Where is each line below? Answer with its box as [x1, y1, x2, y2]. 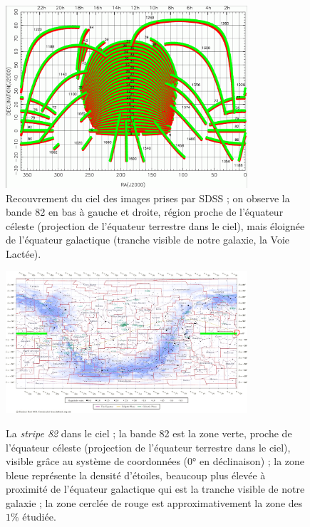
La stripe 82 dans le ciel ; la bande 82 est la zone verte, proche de [6, 425, 292, 440]
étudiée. [22, 509, 56, 524]
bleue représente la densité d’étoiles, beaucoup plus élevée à [6, 467, 266, 482]
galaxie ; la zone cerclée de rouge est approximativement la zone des [6, 495, 303, 510]
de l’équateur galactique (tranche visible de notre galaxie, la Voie [6, 232, 290, 247]
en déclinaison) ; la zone [199, 454, 305, 469]
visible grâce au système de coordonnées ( [6, 454, 188, 469]
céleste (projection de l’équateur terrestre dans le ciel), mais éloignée [6, 218, 305, 233]
